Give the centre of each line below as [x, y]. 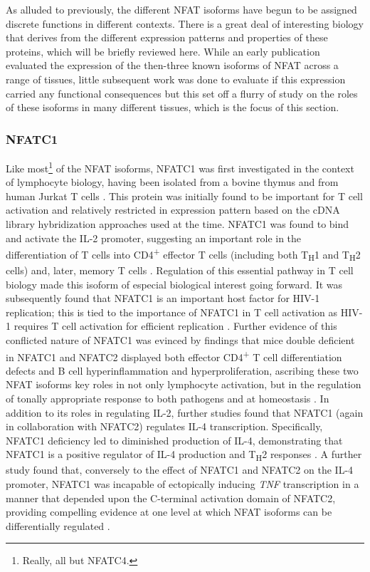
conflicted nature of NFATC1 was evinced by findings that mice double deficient [180, 339]
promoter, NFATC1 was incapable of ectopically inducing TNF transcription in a [183, 484]
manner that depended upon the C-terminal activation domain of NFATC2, [171, 498]
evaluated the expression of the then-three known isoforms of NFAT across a [172, 65]
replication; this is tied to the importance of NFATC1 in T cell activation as [171, 312]
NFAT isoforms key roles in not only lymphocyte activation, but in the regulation [184, 384]
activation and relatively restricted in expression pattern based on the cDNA [173, 210]
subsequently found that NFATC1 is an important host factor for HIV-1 [163, 298]
